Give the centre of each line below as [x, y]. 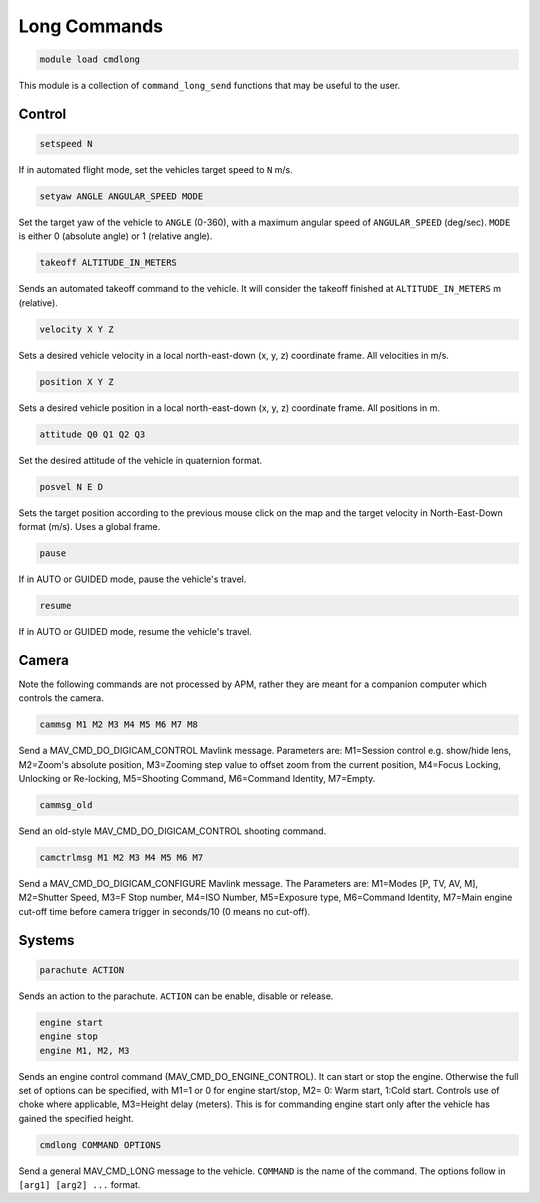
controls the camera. [61, 698]
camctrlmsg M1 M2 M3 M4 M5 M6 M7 [121, 858]
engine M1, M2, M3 [84, 1050]
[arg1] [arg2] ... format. [79, 1185]
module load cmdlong [89, 59]
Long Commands [91, 26]
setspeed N [66, 144]
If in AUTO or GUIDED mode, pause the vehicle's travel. [132, 579]
